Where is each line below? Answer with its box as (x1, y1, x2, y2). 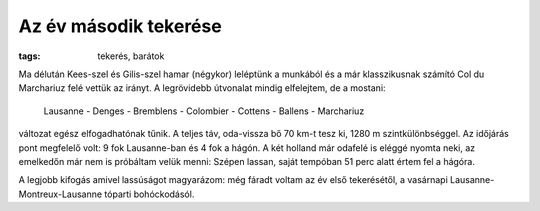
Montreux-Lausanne (18, 188, 103, 200)
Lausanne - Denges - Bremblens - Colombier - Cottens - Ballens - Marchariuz (43, 105, 365, 117)
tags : (18, 50, 41, 62)
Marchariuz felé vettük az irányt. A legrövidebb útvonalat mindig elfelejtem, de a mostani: (18, 82, 386, 94)
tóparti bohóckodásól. (104, 188, 195, 200)
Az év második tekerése (18, 15, 222, 37)
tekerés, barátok (97, 50, 165, 62)
